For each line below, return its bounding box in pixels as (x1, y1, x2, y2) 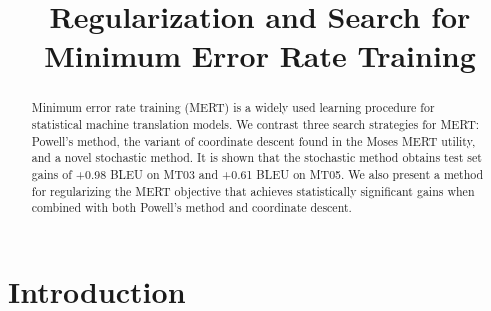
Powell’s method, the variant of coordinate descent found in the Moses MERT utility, (31, 132, 476, 149)
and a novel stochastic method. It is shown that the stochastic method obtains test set (31, 149, 482, 166)
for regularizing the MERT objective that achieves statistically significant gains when (31, 182, 475, 199)
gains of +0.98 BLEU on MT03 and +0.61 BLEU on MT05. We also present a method (31, 165, 484, 182)
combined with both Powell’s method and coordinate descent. (31, 199, 352, 216)
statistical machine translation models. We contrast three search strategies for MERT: (31, 116, 480, 133)
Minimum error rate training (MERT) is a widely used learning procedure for (31, 99, 435, 116)
